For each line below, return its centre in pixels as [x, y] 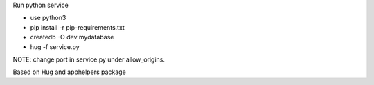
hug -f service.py [55, 47]
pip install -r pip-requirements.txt [77, 27]
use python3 [48, 18]
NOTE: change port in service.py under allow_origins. [89, 59]
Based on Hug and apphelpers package [69, 72]
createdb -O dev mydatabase [72, 37]
